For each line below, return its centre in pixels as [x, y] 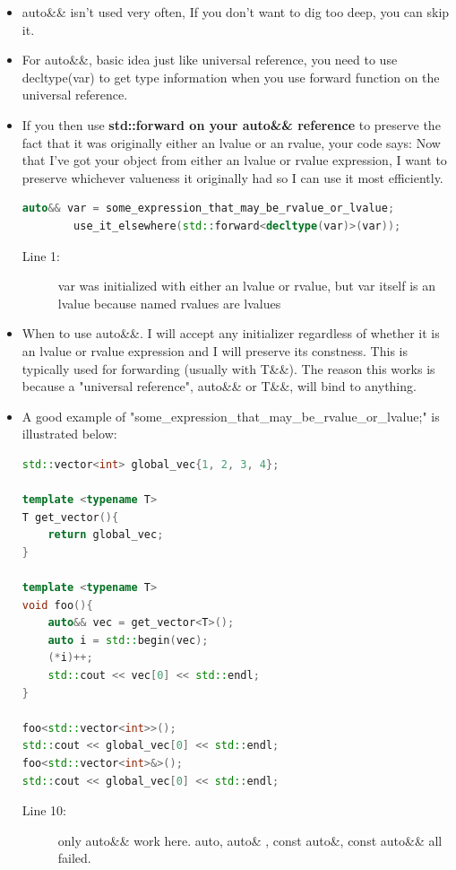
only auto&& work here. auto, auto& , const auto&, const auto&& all [250, 840]
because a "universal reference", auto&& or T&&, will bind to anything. [219, 386]
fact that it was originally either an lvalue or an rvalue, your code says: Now [231, 142]
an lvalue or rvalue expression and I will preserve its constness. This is [215, 350]
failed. [74, 858]
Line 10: [44, 810]
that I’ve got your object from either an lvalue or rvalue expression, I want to [234, 160]
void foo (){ [57, 605]
